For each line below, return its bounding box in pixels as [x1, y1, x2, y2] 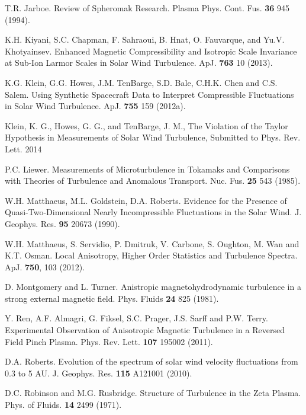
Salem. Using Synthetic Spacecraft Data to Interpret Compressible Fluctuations [5, 88, 294, 100]
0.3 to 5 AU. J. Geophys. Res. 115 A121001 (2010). [5, 366, 192, 379]
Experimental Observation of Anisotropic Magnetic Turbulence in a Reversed [5, 324, 285, 336]
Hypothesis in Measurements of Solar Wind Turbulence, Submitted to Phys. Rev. [5, 131, 301, 143]
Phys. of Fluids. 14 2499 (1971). [5, 398, 122, 411]
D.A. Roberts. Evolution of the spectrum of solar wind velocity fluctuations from [5, 355, 298, 368]
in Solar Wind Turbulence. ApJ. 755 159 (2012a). [5, 100, 186, 112]
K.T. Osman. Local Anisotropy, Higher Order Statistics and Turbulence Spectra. [5, 249, 298, 261]
